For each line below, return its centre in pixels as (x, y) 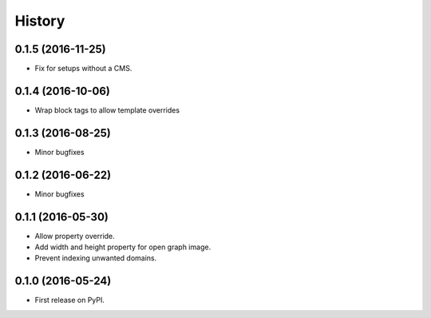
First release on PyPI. (70, 300)
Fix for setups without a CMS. (83, 69)
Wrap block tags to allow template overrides (107, 110)
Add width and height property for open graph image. (123, 247)
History (40, 21)
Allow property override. (75, 236)
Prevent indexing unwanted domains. (96, 258)
